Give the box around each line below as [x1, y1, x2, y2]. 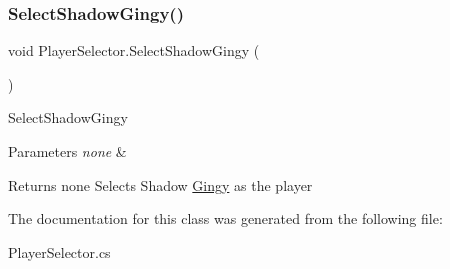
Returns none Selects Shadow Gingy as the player [8, 174, 313, 195]
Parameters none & [8, 141, 127, 161]
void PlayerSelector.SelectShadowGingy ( [8, 40, 260, 61]
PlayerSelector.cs [8, 241, 111, 262]
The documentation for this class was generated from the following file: [8, 208, 443, 229]
